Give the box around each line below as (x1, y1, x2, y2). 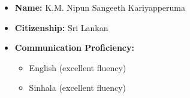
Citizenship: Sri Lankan (14, 21, 108, 33)
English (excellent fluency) (29, 61, 126, 73)
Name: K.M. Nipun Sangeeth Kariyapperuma (14, 1, 186, 13)
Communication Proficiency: (14, 41, 134, 54)
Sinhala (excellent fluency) (29, 81, 126, 94)
